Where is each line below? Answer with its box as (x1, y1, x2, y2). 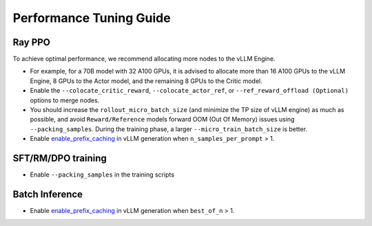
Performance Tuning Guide (12, 10, 172, 25)
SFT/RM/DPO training (12, 152, 107, 164)
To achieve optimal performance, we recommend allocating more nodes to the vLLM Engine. (12, 55, 276, 63)
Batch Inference (12, 188, 83, 200)
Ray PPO (12, 36, 51, 48)
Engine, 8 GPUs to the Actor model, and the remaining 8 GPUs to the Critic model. (30, 76, 262, 85)
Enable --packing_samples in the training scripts (30, 170, 175, 179)
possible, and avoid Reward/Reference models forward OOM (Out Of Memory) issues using (30, 115, 295, 124)
